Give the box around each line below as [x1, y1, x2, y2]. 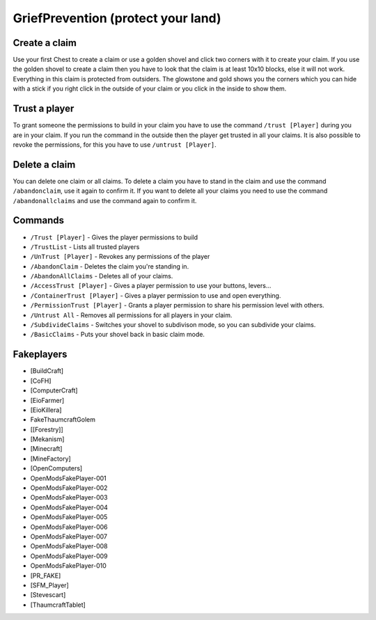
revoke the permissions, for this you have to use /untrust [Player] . [13, 140, 217, 149]
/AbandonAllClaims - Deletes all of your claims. [30, 272, 173, 280]
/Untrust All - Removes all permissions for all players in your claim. [30, 310, 233, 319]
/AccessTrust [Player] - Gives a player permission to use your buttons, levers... [30, 282, 272, 290]
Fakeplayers [13, 349, 68, 360]
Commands [13, 214, 65, 226]
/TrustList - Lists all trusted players [30, 242, 140, 251]
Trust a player [13, 103, 75, 115]
